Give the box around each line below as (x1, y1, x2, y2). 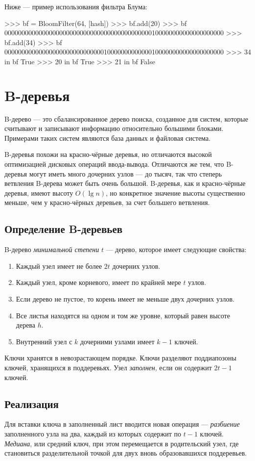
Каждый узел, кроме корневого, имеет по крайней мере (16, 277, 181, 287)
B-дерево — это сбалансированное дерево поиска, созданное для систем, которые (4, 113, 248, 124)
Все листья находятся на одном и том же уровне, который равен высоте (16, 310, 230, 320)
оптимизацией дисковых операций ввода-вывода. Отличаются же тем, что (4, 159, 224, 169)
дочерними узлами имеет (80, 336, 155, 346)
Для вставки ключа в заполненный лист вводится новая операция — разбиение (4, 419, 240, 429)
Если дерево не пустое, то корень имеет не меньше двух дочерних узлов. (16, 294, 234, 304)
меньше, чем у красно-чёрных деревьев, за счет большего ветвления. (4, 197, 210, 207)
